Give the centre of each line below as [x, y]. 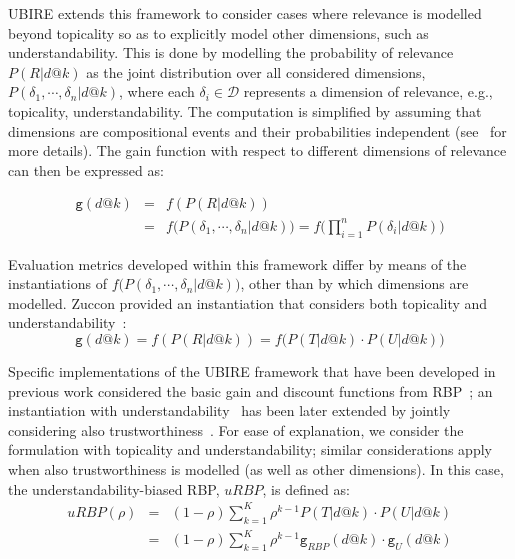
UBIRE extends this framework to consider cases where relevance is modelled [245, 13]
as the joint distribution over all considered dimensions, [256, 71]
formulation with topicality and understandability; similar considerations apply [250, 449]
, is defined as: [306, 488]
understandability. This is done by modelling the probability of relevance [231, 52]
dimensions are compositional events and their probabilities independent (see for [257, 130]
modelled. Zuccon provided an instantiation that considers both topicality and [248, 302]
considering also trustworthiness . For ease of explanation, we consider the [236, 429]
